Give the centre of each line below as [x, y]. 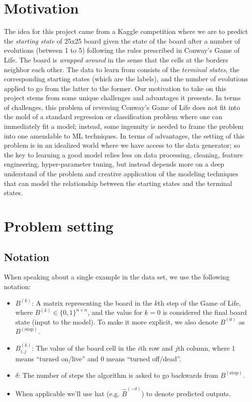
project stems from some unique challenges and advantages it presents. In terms [122, 98]
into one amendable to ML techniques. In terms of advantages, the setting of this [124, 135]
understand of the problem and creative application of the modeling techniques [121, 174]
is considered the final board [205, 312]
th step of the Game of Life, [199, 302]
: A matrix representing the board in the [92, 302]
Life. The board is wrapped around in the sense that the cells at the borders [116, 59]
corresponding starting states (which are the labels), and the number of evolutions [126, 79]
